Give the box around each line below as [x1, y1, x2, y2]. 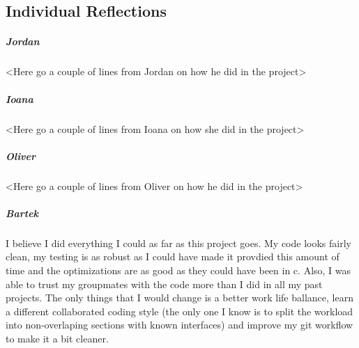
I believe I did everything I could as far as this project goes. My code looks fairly [6, 235, 351, 250]
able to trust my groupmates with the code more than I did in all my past [6, 276, 323, 291]
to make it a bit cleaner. [6, 331, 109, 345]
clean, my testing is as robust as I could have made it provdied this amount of [6, 249, 339, 264]
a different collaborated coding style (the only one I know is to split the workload [6, 303, 353, 318]
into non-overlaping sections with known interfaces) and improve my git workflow [6, 317, 353, 332]
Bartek [6, 205, 39, 220]
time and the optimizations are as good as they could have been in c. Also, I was [6, 263, 351, 277]
